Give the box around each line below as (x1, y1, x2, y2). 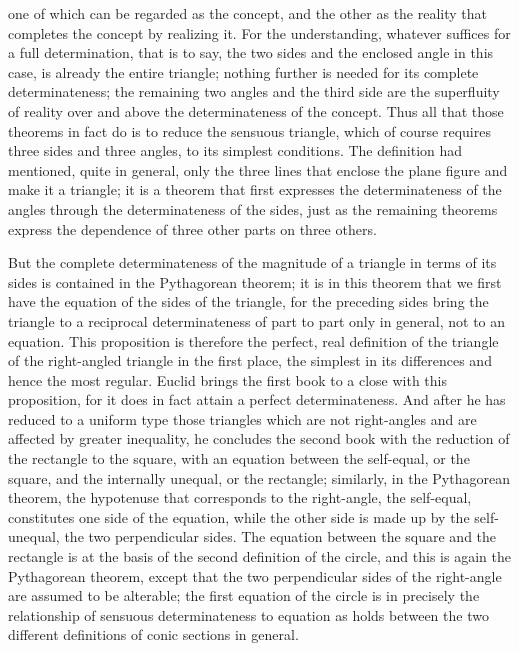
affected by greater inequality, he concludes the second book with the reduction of (8, 428, 510, 449)
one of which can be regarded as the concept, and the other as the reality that (8, 3, 488, 23)
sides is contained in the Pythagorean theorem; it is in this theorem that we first (8, 271, 502, 292)
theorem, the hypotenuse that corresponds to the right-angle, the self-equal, (8, 487, 472, 508)
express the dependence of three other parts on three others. (8, 218, 377, 239)
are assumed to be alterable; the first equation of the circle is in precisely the (8, 585, 480, 606)
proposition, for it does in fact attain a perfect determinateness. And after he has (8, 389, 506, 410)
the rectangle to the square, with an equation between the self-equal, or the (8, 448, 470, 469)
